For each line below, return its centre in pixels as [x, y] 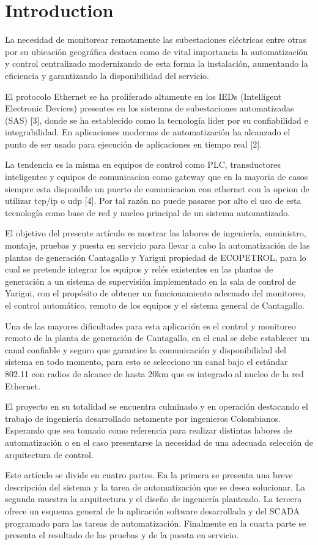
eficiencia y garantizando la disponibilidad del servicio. [107, 75]
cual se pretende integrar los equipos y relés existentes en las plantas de [139, 269]
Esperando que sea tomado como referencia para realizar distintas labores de [149, 430]
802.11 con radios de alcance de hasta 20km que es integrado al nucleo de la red [154, 373]
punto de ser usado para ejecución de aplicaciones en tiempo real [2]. [133, 144]
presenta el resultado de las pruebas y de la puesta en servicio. [122, 535]
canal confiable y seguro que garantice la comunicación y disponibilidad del [146, 349]
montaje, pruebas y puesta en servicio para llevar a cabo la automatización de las [157, 245]
